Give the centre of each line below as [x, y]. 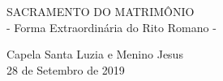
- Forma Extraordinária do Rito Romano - [111, 27]
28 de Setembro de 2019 [66, 69]
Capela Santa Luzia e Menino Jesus [95, 54]
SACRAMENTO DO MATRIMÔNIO [101, 11]
